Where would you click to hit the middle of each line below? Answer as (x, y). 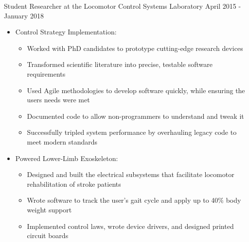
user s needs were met (58, 100)
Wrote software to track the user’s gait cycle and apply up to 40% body (134, 200)
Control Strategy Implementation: (66, 32)
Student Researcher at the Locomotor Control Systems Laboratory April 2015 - (123, 6)
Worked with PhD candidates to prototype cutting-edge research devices (135, 48)
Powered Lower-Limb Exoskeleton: (67, 158)
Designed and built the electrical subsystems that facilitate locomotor (131, 174)
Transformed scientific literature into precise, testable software (120, 64)
